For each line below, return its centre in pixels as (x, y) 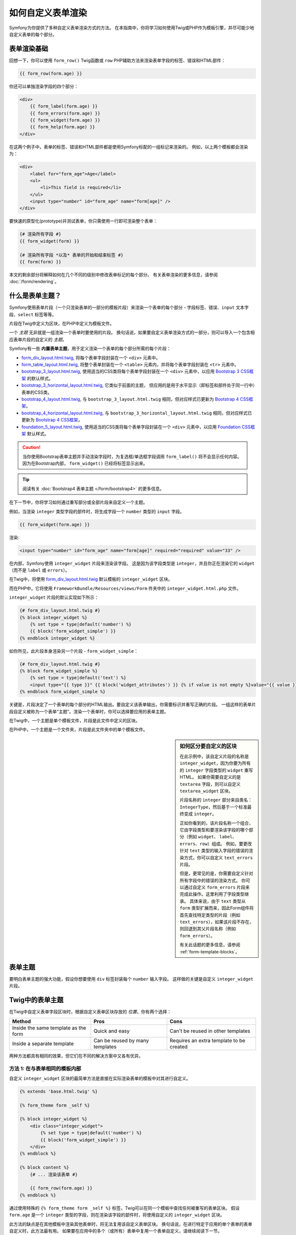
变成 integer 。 (200, 814)
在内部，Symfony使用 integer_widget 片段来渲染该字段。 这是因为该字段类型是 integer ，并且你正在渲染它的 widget (132, 563)
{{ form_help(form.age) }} (63, 127)
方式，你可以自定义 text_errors (218, 858)
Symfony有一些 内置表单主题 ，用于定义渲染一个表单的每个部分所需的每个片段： (90, 349)
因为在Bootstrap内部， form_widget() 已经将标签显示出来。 (85, 463)
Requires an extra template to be (207, 1040)
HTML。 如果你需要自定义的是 (210, 777)
